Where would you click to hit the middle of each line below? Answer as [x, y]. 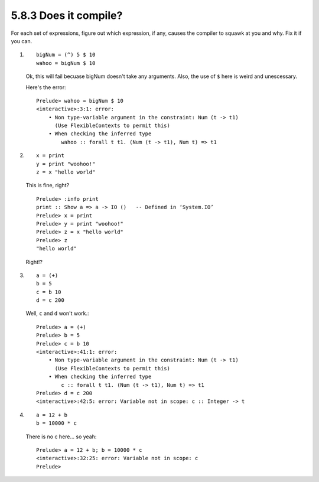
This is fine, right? [48, 185]
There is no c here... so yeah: [61, 437]
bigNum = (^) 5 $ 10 [66, 55]
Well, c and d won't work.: [57, 314]
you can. [22, 41]
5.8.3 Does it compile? [67, 15]
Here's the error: [46, 87]
